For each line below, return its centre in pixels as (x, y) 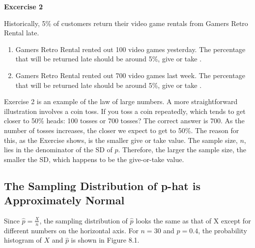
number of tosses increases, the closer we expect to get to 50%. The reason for (122, 130)
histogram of (23, 240)
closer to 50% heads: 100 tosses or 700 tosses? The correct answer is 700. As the (124, 121)
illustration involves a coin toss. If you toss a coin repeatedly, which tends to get (125, 111)
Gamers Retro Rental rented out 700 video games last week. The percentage (130, 75)
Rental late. (22, 33)
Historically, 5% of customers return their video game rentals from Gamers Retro (126, 23)
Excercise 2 (24, 6)
